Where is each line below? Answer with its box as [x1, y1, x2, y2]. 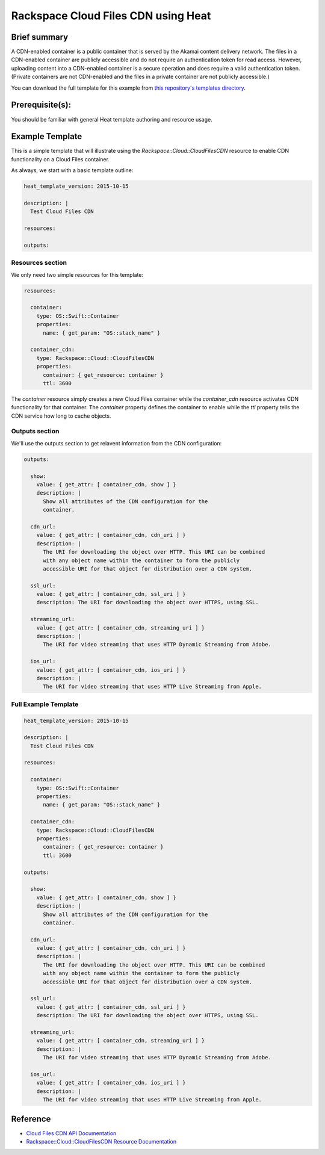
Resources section [11, 259, 67, 267]
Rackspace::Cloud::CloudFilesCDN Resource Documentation [26, 1138, 177, 1145]
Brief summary [11, 32, 69, 42]
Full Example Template [11, 700, 79, 708]
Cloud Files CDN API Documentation [26, 1129, 117, 1137]
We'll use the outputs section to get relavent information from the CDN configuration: [11, 439, 222, 447]
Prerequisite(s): [11, 100, 72, 110]
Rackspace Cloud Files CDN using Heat [11, 9, 211, 22]
